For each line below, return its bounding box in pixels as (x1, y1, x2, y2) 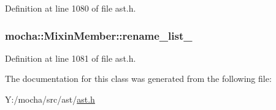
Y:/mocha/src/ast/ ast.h (5, 93, 95, 105)
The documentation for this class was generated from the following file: (5, 72, 272, 85)
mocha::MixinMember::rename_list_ (5, 28, 193, 43)
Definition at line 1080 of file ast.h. (5, 2, 136, 14)
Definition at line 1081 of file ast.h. (5, 51, 136, 64)
